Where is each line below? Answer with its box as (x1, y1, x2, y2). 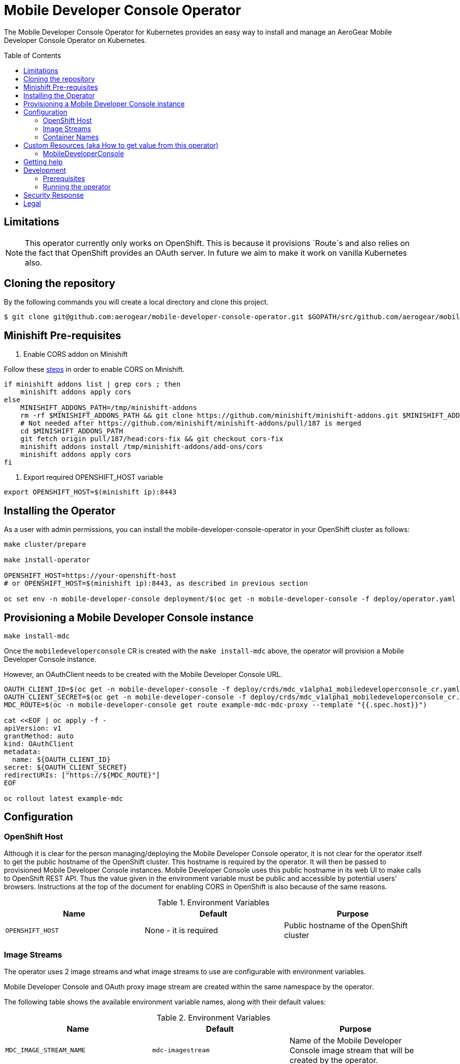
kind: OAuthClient (4, 739, 74, 748)
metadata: (4, 747, 41, 756)
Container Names (43, 132, 99, 141)
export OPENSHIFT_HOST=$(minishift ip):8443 (4, 488, 177, 496)
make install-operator (4, 556, 91, 564)
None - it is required (144, 925, 218, 936)
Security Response (23, 190, 84, 199)
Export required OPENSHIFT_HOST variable (23, 473, 163, 482)
